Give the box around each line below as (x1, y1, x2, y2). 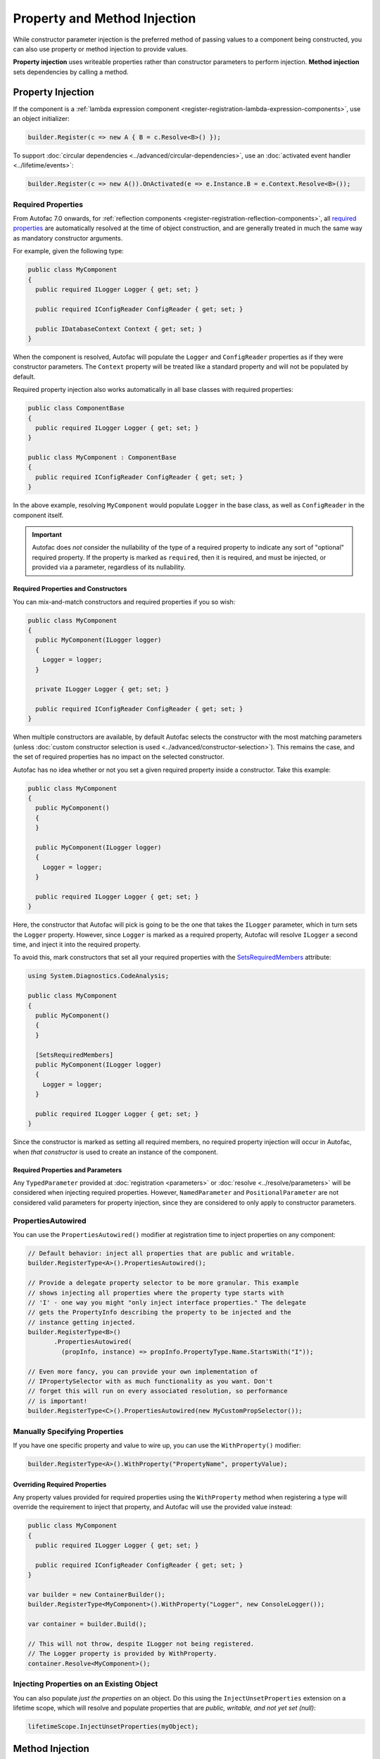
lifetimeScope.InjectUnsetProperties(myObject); (27, 1722, 199, 1730)
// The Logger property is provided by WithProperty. (27, 1650, 217, 1658)
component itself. (13, 511, 64, 519)
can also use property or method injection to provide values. (13, 44, 188, 53)
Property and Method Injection (13, 11, 196, 26)
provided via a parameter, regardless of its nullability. (32, 563, 186, 571)
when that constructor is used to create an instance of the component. (13, 1148, 218, 1156)
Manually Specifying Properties (13, 1426, 124, 1436)
